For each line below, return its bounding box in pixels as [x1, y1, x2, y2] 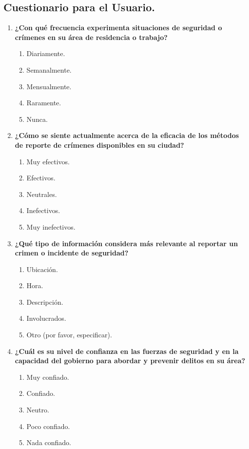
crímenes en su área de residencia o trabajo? [15, 32, 168, 42]
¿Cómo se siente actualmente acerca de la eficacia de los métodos [15, 130, 239, 140]
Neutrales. [26, 189, 57, 199]
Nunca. [26, 114, 48, 124]
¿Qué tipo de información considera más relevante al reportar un [15, 238, 238, 248]
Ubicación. [26, 264, 58, 274]
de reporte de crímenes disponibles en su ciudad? [15, 139, 184, 150]
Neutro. [26, 405, 49, 415]
